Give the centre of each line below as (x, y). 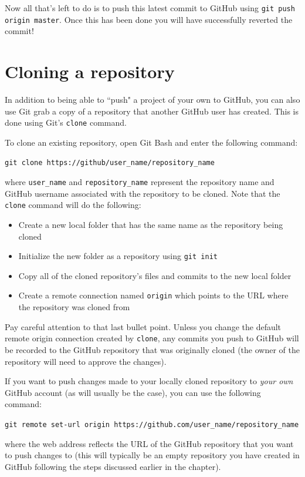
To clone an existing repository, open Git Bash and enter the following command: (151, 142)
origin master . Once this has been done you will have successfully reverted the (149, 19)
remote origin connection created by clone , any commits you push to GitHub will (152, 338)
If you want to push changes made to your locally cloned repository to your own (149, 381)
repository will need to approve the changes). (86, 361)
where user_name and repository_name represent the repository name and (140, 182)
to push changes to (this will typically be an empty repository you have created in (152, 455)
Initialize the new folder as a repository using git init (118, 256)
